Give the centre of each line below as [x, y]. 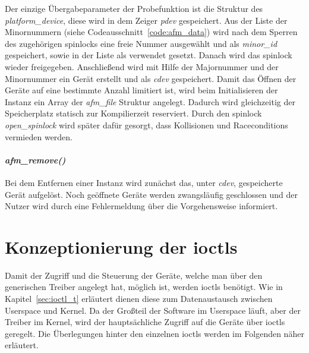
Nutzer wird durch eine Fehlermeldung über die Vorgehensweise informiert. [141, 206]
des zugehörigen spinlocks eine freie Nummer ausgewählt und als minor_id [141, 43]
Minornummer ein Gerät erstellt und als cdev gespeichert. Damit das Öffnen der [151, 78]
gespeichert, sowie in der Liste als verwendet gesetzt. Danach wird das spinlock [149, 55]
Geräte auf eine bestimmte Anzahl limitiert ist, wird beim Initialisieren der [141, 90]
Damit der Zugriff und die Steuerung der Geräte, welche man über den [134, 275]
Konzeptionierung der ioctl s [121, 246]
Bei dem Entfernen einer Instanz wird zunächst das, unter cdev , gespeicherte [144, 182]
